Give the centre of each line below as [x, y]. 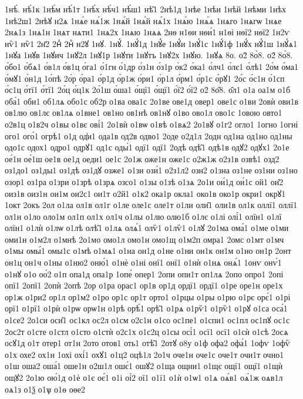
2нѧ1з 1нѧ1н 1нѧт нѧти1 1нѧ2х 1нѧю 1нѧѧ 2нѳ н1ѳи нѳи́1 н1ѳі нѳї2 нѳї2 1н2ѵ [147, 32]
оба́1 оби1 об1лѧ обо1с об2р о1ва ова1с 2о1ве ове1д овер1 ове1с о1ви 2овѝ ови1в [152, 101]
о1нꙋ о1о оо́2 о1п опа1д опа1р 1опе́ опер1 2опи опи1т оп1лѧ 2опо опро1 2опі [144, 274]
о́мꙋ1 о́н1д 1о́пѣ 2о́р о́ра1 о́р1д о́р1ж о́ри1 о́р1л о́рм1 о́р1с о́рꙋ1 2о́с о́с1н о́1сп [145, 78]
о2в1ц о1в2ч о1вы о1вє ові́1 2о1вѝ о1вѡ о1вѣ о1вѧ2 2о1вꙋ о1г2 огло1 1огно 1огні [151, 124]
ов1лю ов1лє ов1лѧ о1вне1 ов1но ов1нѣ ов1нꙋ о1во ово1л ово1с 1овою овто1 [144, 113]
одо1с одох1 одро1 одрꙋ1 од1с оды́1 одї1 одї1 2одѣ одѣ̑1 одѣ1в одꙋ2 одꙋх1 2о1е [147, 147]
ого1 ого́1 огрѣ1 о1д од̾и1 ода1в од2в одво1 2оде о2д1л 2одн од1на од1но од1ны [149, 135]
